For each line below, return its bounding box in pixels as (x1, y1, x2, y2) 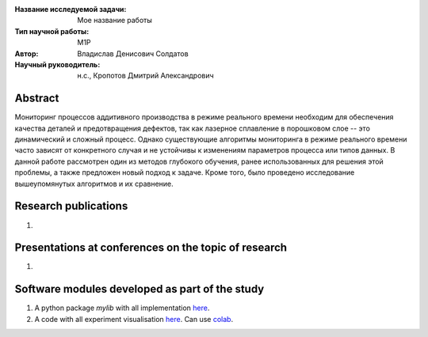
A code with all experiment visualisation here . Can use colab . (34, 314, 234, 324)
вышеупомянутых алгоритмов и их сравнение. (14, 179, 174, 188)
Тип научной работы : (14, 26, 90, 36)
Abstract (14, 92, 59, 105)
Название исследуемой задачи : (14, 5, 127, 13)
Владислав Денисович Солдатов (77, 48, 189, 59)
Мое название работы (77, 16, 152, 25)
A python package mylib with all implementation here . (34, 303, 210, 312)
